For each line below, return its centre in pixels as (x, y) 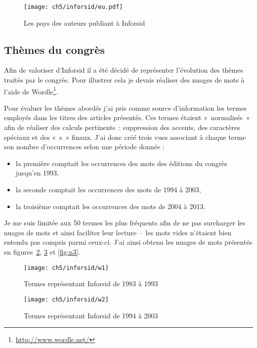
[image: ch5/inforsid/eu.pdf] (73, 7)
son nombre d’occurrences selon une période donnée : (84, 147)
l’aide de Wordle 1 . (31, 90)
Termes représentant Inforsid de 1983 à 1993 (91, 283)
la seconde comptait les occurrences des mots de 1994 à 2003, (108, 190)
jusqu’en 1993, (37, 173)
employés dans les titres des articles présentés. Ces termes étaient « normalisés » (127, 117)
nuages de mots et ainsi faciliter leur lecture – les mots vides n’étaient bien (118, 232)
